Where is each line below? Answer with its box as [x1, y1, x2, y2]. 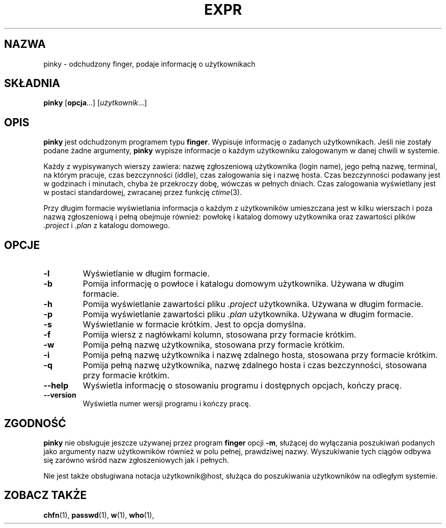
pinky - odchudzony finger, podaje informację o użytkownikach [43, 59, 256, 68]
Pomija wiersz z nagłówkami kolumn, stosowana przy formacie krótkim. [82, 329, 356, 340]
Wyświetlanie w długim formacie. [82, 268, 210, 279]
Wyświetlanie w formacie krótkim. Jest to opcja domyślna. [82, 319, 306, 330]
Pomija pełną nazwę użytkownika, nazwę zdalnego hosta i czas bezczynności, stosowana [82, 360, 427, 371]
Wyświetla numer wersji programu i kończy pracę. [82, 399, 251, 408]
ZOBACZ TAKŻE [4, 489, 87, 502]
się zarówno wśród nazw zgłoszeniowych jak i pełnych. [43, 455, 229, 464]
